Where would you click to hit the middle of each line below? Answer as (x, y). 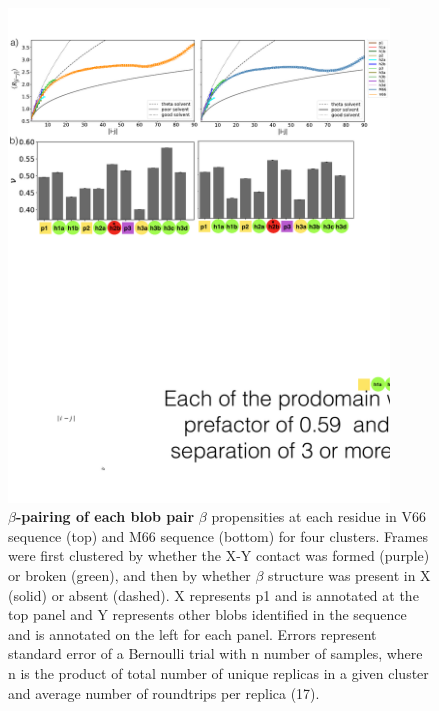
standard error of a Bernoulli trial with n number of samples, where (215, 653)
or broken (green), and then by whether (129, 574)
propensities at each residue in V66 (319, 516)
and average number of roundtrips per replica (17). (164, 692)
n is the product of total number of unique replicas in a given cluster (218, 672)
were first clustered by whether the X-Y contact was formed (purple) (219, 555)
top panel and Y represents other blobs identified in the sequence (207, 614)
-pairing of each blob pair (105, 516)
